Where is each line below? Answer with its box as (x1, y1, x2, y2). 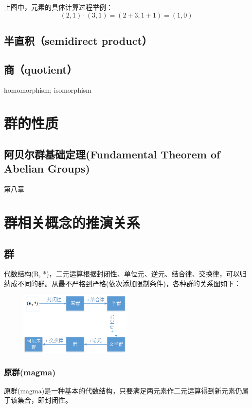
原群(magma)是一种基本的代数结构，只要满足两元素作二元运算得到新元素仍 (4, 385, 242, 395)
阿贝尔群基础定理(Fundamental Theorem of (4, 146, 220, 161)
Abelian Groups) (4, 161, 90, 176)
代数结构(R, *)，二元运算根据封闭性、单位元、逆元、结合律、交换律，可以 (4, 269, 240, 279)
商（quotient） (4, 61, 77, 77)
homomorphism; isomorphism (4, 84, 91, 95)
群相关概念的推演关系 (4, 212, 141, 232)
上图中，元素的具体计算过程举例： (4, 2, 113, 12)
